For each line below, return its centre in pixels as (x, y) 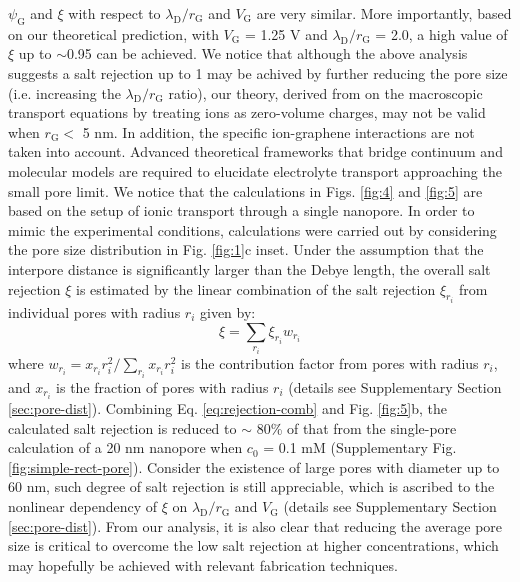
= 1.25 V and (286, 33)
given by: (228, 311)
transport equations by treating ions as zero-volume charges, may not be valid (247, 112)
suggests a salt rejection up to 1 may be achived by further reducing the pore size (258, 72)
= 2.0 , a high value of (441, 33)
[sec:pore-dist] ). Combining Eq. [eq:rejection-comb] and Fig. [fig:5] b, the (227, 408)
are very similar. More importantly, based (384, 13)
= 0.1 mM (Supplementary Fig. (360, 447)
